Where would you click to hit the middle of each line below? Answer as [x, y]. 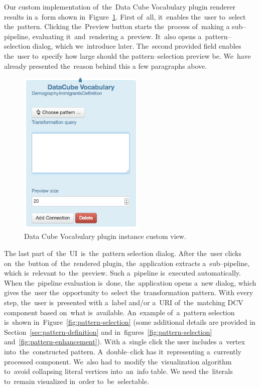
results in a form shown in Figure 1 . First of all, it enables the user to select [125, 16]
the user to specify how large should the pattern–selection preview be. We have [127, 55]
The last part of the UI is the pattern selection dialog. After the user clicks [123, 253]
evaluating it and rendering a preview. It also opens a [117, 36]
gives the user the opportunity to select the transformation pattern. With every [129, 292]
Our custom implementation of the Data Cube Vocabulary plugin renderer [120, 7]
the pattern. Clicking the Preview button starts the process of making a [117, 26]
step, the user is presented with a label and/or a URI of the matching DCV [124, 302]
